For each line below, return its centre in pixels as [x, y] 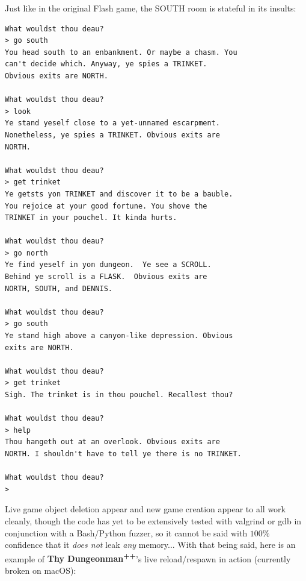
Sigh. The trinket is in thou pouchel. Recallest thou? [119, 395]
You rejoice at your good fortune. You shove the [106, 206]
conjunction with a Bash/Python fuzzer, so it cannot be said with [126, 532]
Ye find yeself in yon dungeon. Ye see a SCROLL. [108, 265]
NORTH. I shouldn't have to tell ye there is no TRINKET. [123, 454]
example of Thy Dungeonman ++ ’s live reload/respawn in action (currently [148, 557]
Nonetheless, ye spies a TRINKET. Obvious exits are [112, 135]
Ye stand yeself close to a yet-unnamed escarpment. [112, 123]
